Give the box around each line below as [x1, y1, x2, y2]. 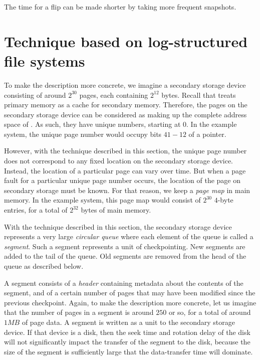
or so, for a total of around [168, 307, 251, 317]
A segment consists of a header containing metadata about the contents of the [4, 277, 243, 288]
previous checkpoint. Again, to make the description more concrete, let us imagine [4, 297, 256, 307]
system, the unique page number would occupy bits [4, 128, 162, 139]
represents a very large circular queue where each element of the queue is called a [4, 231, 253, 242]
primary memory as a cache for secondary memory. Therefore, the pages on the [4, 99, 247, 110]
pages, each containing [79, 89, 148, 100]
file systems [4, 50, 85, 71]
